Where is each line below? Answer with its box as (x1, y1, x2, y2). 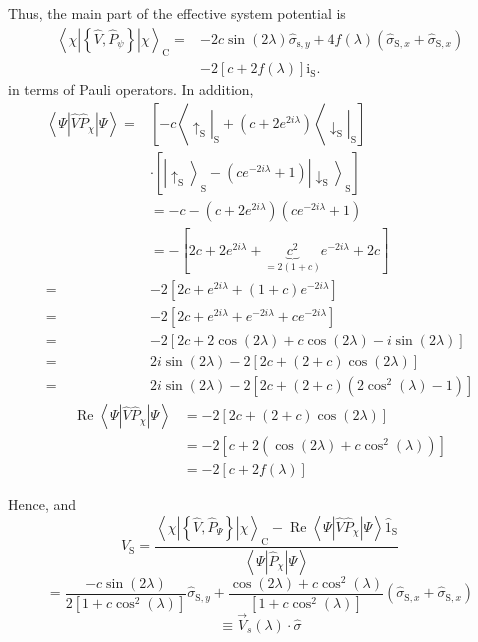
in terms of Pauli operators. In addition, (8, 79, 254, 100)
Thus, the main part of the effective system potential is (8, 3, 346, 23)
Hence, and (8, 494, 77, 515)
